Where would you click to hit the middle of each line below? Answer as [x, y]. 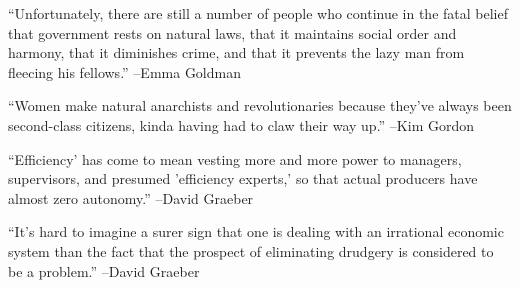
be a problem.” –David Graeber [104, 270]
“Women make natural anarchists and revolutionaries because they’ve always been [260, 105]
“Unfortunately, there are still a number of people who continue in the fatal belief [258, 13]
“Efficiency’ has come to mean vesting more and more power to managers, [235, 158]
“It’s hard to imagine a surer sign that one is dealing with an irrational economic [256, 231]
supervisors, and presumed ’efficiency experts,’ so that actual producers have [243, 178]
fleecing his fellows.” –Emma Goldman [124, 71]
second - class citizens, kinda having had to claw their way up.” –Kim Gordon [241, 124]
